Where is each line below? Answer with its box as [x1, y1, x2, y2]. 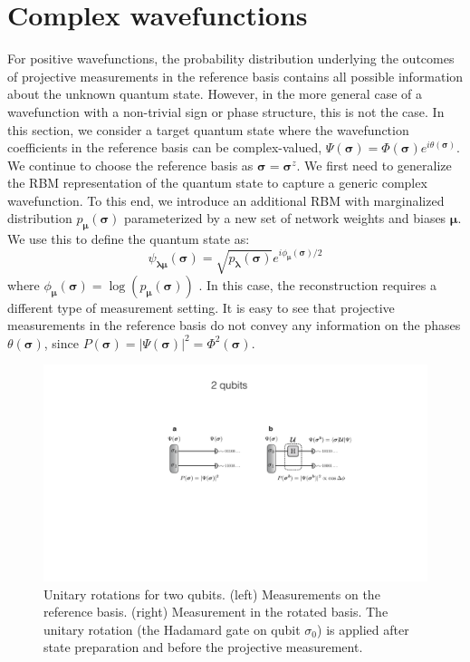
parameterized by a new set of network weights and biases [124, 209, 446, 228]
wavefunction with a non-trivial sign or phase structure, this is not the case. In [7, 102, 445, 121]
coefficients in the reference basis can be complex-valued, [7, 138, 322, 157]
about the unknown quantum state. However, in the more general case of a [7, 84, 422, 103]
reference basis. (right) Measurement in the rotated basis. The [43, 602, 388, 621]
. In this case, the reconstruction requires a [198, 275, 436, 294]
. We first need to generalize [296, 155, 452, 174]
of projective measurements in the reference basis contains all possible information [7, 66, 464, 85]
